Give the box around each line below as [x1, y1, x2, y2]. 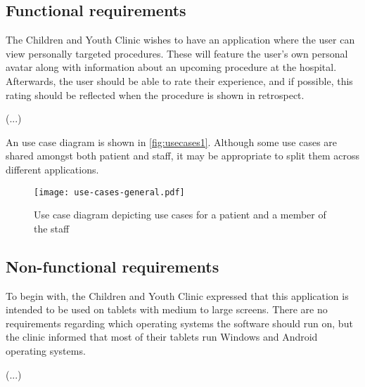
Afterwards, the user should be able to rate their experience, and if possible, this [6, 73, 353, 88]
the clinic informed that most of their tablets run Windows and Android [6, 329, 318, 344]
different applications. [6, 162, 99, 176]
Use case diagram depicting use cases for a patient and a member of [34, 207, 326, 222]
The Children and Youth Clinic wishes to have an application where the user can [6, 32, 355, 47]
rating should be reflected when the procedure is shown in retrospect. [6, 87, 305, 102]
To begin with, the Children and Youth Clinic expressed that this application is [6, 288, 349, 303]
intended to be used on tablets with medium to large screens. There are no [6, 302, 328, 317]
